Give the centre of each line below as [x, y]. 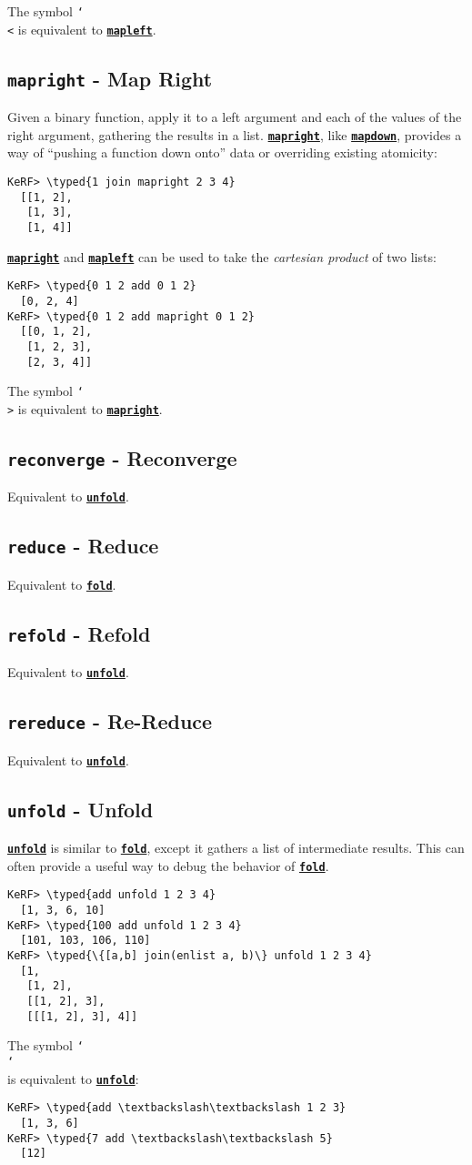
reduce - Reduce [83, 546]
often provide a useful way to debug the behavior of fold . [168, 865]
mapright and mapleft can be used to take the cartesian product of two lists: [222, 256]
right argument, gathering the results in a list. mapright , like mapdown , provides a [235, 134]
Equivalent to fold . [62, 584]
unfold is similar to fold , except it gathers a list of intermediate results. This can [236, 847]
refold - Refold [79, 633]
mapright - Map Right [110, 78]
